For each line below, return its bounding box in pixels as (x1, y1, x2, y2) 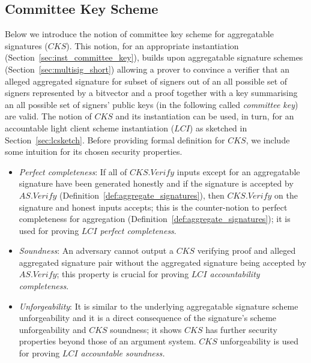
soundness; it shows (110, 323, 182, 335)
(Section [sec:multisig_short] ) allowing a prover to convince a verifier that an (5, 62, 290, 75)
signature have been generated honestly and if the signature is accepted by (19, 177, 294, 190)
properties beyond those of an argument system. (19, 335, 196, 347)
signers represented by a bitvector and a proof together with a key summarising (5, 86, 298, 99)
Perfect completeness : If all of (19, 165, 127, 178)
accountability (210, 268, 260, 280)
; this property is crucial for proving (56, 268, 189, 280)
